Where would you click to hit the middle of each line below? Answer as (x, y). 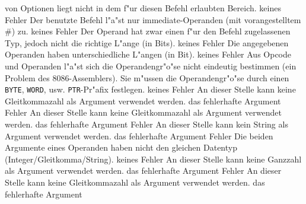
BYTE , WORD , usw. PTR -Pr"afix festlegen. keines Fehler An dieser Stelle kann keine (150, 89)
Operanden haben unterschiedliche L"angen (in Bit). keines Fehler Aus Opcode (148, 54)
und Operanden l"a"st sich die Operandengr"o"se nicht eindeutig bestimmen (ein (151, 66)
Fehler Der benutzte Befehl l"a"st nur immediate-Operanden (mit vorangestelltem (153, 19)
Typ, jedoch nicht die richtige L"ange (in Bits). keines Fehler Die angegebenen (147, 42)
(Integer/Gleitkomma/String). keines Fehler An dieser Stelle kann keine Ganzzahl (153, 159)
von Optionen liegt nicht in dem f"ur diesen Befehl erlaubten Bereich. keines (143, 8)
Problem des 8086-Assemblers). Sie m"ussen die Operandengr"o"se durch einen (147, 77)
